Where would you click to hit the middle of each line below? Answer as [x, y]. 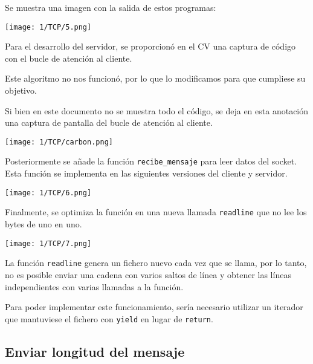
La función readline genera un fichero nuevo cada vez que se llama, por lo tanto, [156, 263]
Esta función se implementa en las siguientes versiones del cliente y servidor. [146, 173]
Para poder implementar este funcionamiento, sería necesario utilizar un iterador [154, 307]
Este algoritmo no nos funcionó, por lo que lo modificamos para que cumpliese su [155, 78]
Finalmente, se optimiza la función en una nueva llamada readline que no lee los [156, 212]
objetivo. [21, 90]
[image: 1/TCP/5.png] [48, 27]
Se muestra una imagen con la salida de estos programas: [111, 7]
